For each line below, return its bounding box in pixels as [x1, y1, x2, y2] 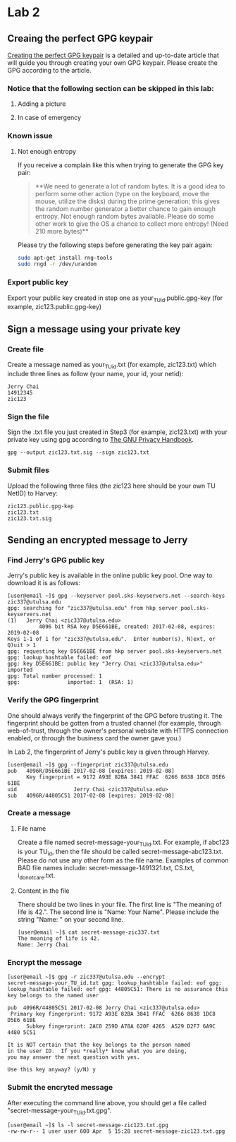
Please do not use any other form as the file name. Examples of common [17, 856, 229, 865]
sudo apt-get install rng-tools [17, 254, 113, 261]
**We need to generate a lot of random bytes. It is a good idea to [35, 181, 225, 191]
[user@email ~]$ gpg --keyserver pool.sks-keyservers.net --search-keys [7, 592, 225, 600]
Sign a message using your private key [7, 323, 181, 335]
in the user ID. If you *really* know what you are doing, [7, 1047, 188, 1055]
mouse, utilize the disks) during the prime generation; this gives [35, 197, 221, 205]
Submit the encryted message [7, 1083, 113, 1093]
